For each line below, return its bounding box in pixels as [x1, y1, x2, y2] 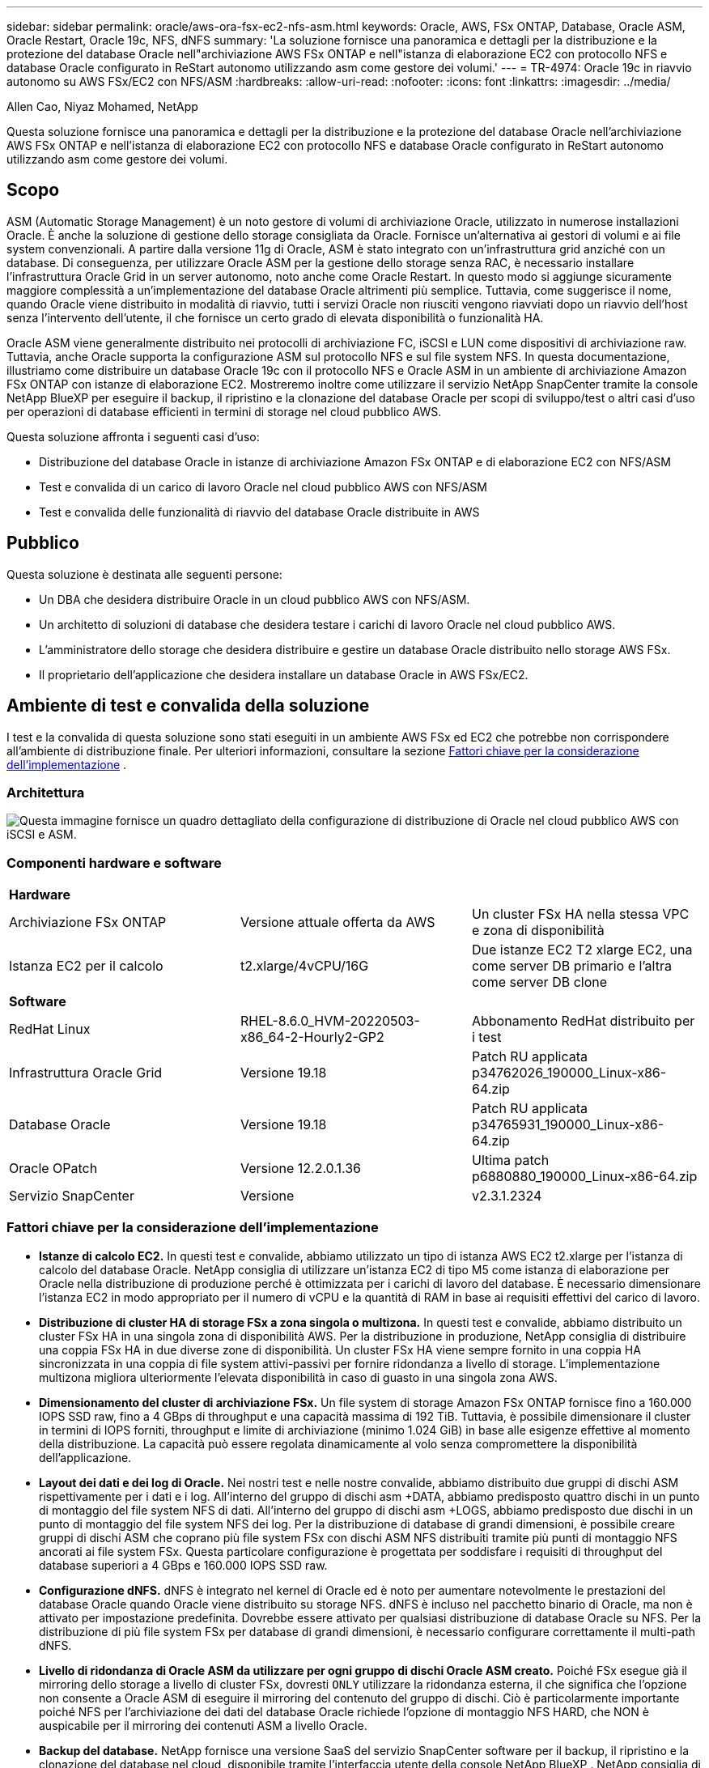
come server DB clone [471, 974, 608, 991]
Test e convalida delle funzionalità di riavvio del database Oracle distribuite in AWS [39, 504, 480, 519]
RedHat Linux [9, 1021, 91, 1038]
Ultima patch [471, 1152, 550, 1169]
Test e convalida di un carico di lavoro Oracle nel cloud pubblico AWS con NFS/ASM [39, 479, 487, 494]
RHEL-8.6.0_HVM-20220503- [240, 1013, 420, 1030]
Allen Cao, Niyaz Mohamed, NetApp [6, 100, 198, 113]
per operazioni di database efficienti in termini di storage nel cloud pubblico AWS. [6, 404, 442, 419]
